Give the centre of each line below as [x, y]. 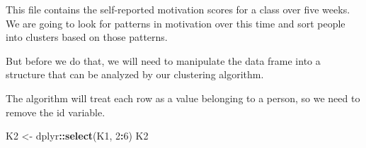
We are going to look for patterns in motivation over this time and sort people [176, 23]
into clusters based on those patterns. [87, 37]
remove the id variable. [56, 112]
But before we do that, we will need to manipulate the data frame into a [163, 60]
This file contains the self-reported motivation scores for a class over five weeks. [178, 9]
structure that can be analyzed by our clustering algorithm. [135, 74]
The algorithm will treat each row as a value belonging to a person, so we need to [183, 98]
